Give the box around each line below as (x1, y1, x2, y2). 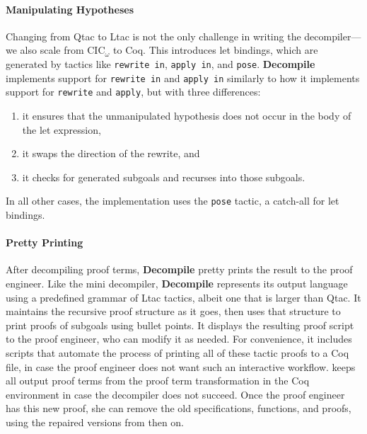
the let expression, (22, 122, 101, 137)
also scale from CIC (20, 42, 105, 57)
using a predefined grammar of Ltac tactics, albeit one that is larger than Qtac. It (6, 290, 361, 304)
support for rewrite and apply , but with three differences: (6, 84, 261, 99)
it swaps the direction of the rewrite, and (22, 146, 200, 161)
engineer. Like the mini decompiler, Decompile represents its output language (6, 275, 348, 290)
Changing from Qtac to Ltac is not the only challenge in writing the (6, 28, 301, 43)
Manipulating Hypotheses (6, 1, 134, 16)
